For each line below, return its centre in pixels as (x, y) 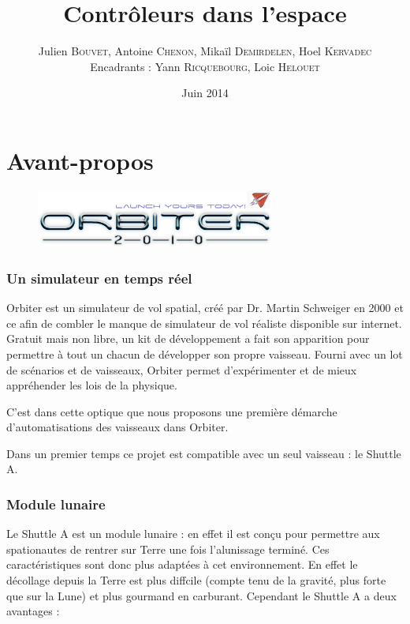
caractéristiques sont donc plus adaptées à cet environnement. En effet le (182, 564)
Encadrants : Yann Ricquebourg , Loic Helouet (205, 66)
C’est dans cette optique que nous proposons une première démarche (172, 411)
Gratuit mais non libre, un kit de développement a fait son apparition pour (188, 338)
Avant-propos (80, 160)
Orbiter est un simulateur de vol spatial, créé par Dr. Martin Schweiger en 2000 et (205, 308)
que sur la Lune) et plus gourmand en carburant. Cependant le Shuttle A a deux (201, 595)
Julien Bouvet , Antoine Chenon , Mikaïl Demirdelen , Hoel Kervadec (205, 51)
